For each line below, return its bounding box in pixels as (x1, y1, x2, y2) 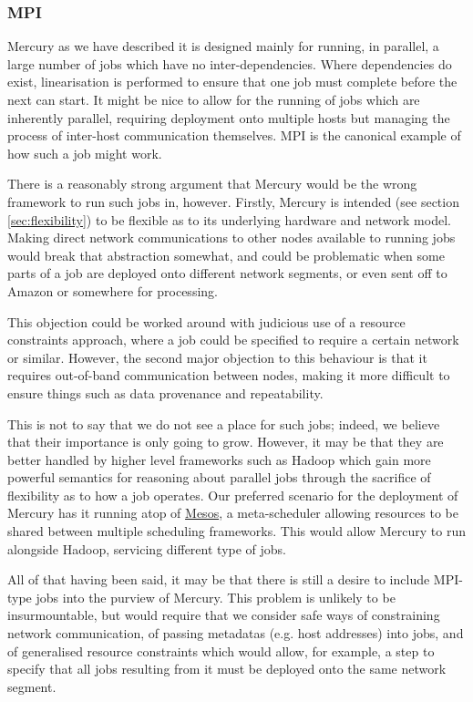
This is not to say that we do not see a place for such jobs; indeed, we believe (7, 414, 440, 433)
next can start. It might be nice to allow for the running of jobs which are (7, 90, 420, 108)
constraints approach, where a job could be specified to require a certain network (7, 330, 459, 349)
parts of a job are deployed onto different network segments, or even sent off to (7, 263, 447, 283)
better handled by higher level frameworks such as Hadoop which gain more (7, 449, 431, 469)
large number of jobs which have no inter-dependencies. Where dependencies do (7, 54, 452, 73)
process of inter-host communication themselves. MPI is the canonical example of (7, 126, 461, 145)
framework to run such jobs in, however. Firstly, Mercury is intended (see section (7, 191, 459, 211)
